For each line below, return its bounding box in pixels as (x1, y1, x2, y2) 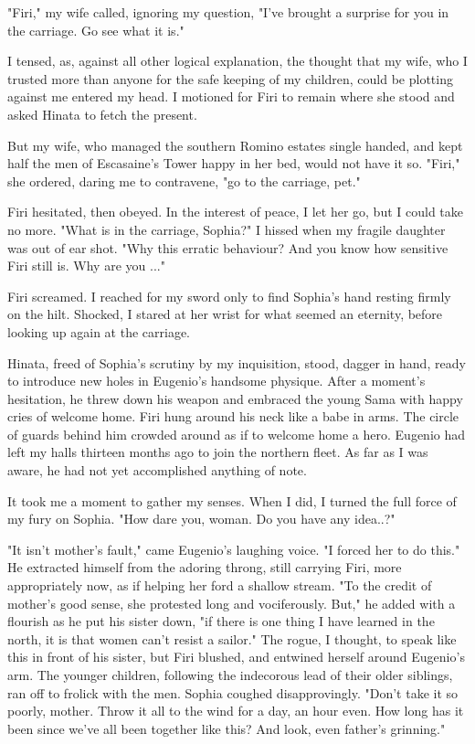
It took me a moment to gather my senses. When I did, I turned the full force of (7, 491, 457, 510)
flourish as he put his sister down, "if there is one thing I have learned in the (7, 611, 435, 631)
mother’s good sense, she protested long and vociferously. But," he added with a (7, 593, 456, 612)
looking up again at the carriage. (7, 322, 190, 341)
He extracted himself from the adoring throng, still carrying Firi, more (7, 558, 402, 577)
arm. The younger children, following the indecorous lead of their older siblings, (7, 665, 453, 684)
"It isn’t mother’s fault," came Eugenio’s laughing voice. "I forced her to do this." (7, 539, 460, 558)
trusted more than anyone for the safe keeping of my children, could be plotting (7, 69, 453, 88)
